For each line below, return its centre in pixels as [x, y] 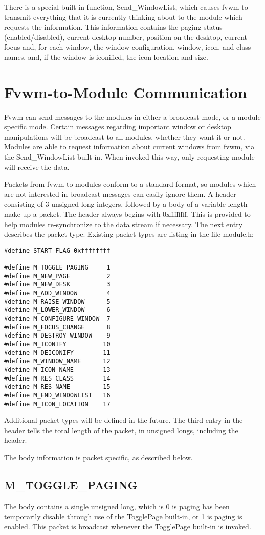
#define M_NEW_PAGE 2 [57, 276]
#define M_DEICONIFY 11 [57, 353]
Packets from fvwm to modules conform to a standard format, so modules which [130, 184]
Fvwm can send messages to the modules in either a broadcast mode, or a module [132, 116]
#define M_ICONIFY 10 [57, 344]
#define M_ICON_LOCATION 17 [57, 404]
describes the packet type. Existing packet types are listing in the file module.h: [129, 234]
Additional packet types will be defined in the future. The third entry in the [124, 420]
